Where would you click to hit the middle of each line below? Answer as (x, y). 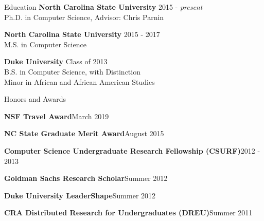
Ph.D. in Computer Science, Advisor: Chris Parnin (84, 17)
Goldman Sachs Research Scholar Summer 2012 (86, 178)
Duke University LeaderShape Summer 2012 (80, 195)
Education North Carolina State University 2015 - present (103, 7)
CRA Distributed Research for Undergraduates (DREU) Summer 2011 (128, 213)
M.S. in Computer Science (45, 44)
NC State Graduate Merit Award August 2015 (84, 133)
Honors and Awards (35, 99)
